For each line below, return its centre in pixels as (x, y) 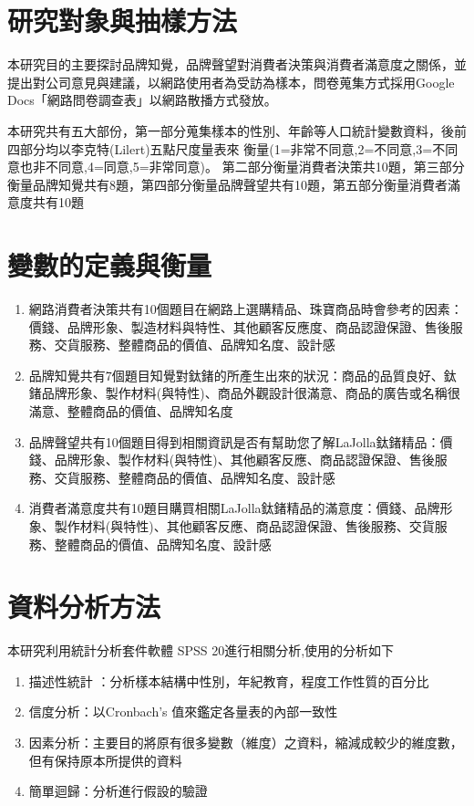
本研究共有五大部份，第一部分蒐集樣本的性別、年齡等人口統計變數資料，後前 (237, 130)
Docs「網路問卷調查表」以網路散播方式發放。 (142, 100)
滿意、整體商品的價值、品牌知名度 (131, 410)
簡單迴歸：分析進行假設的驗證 (118, 791)
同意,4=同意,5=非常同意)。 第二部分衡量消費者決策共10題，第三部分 (261, 167)
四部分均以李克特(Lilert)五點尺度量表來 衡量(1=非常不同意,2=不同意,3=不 (227, 148)
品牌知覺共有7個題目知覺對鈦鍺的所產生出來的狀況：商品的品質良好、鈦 (242, 375)
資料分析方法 (84, 607)
